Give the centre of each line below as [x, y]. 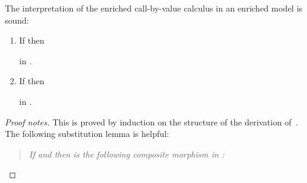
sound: [17, 20]
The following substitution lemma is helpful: [87, 134]
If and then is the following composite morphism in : [127, 154]
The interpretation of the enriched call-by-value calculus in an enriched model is [154, 8]
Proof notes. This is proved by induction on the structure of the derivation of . [152, 121]
